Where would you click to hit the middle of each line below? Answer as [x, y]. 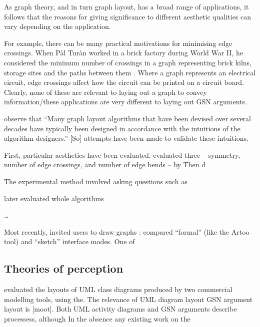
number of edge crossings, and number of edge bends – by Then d [105, 164]
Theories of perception [64, 268]
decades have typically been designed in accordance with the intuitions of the [122, 128]
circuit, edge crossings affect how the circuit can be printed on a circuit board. [124, 82]
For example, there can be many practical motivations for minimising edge [118, 43]
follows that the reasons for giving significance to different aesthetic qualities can [128, 16]
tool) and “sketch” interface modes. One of [69, 241]
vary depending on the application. [57, 26]
